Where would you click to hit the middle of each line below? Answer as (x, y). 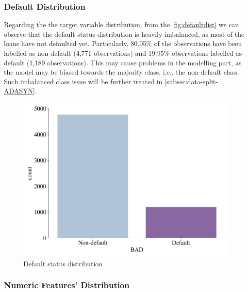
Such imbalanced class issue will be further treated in (83, 81)
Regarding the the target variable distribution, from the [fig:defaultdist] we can (122, 24)
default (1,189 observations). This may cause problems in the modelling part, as (123, 62)
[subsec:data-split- (191, 81)
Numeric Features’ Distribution (67, 285)
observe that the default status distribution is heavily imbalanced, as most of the (124, 34)
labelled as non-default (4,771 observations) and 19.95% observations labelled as (123, 53)
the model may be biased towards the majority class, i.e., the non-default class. (122, 72)
